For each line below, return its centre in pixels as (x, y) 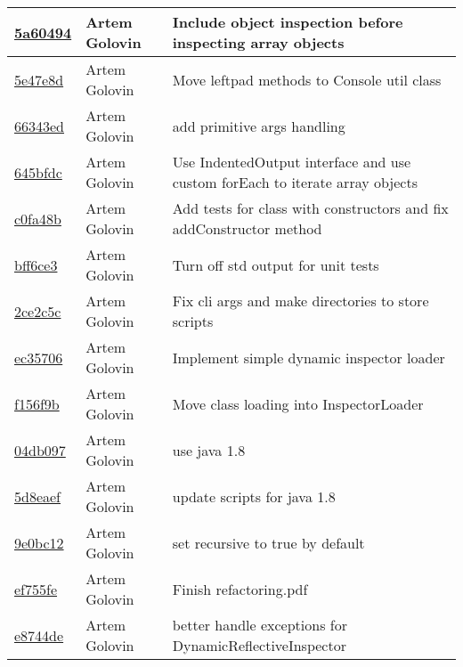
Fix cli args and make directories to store (301, 301)
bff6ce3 (36, 264)
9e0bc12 (39, 542)
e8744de (39, 635)
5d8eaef (38, 496)
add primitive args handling (259, 126)
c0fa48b (38, 218)
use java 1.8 (209, 450)
